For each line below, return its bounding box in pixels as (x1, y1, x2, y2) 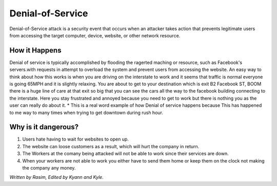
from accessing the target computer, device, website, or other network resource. (9, 32, 181, 38)
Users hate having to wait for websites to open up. (22, 136, 129, 143)
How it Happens (9, 46, 62, 55)
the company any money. (22, 165, 76, 171)
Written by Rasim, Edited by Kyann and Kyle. (9, 174, 104, 180)
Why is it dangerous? (9, 123, 79, 131)
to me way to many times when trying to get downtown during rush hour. (9, 109, 164, 115)
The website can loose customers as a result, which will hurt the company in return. (22, 143, 200, 149)
